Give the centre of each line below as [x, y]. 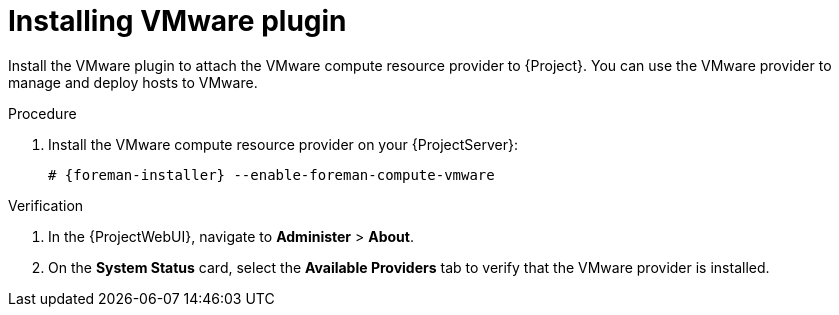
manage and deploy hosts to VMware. [133, 82]
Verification [46, 205]
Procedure [42, 113]
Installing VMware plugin [177, 21]
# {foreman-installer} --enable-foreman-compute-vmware [271, 174]
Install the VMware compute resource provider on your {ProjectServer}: [283, 144]
